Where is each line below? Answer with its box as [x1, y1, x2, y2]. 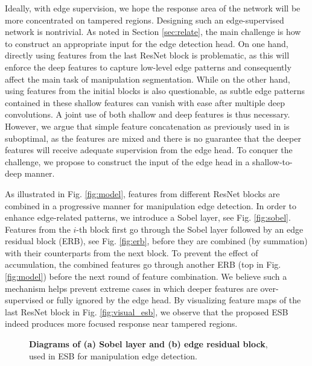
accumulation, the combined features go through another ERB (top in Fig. [5, 258, 281, 271]
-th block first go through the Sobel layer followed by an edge [76, 222, 304, 235]
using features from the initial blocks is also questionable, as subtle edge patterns [5, 84, 305, 97]
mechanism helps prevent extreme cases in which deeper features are [5, 282, 258, 294]
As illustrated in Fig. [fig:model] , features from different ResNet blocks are [5, 187, 280, 200]
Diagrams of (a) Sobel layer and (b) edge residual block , [29, 338, 268, 350]
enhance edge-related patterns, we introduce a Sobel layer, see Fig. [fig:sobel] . [5, 211, 291, 224]
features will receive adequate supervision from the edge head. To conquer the [5, 144, 293, 156]
